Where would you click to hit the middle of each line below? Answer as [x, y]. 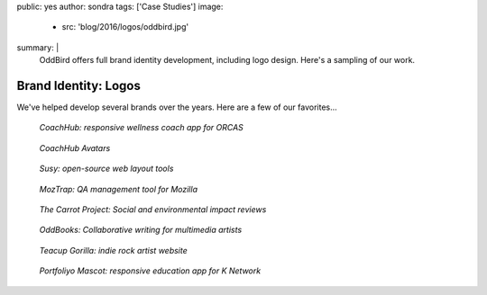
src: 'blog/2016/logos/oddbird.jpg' [125, 27]
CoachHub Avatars [75, 147]
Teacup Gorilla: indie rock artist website [114, 250]
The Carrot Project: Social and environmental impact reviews [153, 210]
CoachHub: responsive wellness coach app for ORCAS [141, 128]
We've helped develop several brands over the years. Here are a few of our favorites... [177, 107]
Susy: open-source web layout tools [106, 169]
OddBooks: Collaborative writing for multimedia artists [141, 230]
